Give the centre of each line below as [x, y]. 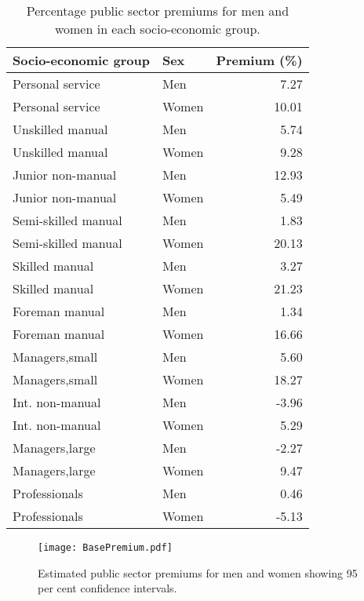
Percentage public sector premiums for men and [158, 11]
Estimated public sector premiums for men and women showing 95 [198, 572]
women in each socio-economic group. [157, 29]
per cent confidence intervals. [107, 588]
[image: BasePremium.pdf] [105, 548]
